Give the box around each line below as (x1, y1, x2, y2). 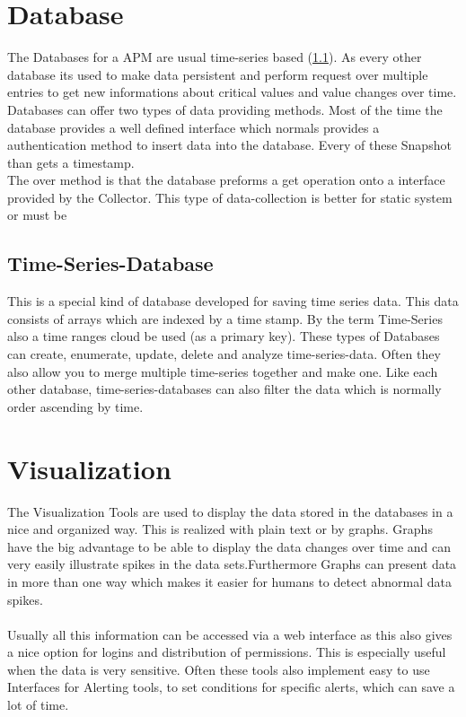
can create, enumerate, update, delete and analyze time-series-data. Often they (7, 345, 441, 363)
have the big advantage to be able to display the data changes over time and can (7, 537, 452, 555)
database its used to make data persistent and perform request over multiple (7, 65, 428, 83)
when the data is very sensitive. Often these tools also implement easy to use (7, 660, 430, 678)
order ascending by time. (7, 397, 144, 415)
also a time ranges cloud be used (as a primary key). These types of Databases (7, 327, 440, 345)
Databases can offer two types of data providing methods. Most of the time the (7, 100, 443, 118)
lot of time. (7, 695, 69, 714)
